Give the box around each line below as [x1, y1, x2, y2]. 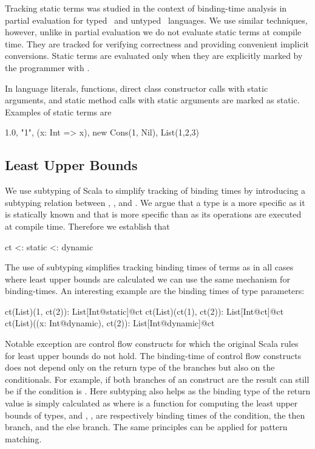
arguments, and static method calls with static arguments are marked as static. [5, 94, 300, 106]
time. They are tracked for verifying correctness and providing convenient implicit [5, 37, 309, 50]
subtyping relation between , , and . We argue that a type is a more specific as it [5, 196, 305, 208]
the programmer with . [5, 61, 90, 74]
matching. [5, 432, 42, 445]
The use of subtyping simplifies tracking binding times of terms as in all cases [5, 261, 294, 273]
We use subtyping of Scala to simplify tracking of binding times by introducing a [5, 184, 306, 197]
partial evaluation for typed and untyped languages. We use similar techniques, [5, 13, 308, 26]
